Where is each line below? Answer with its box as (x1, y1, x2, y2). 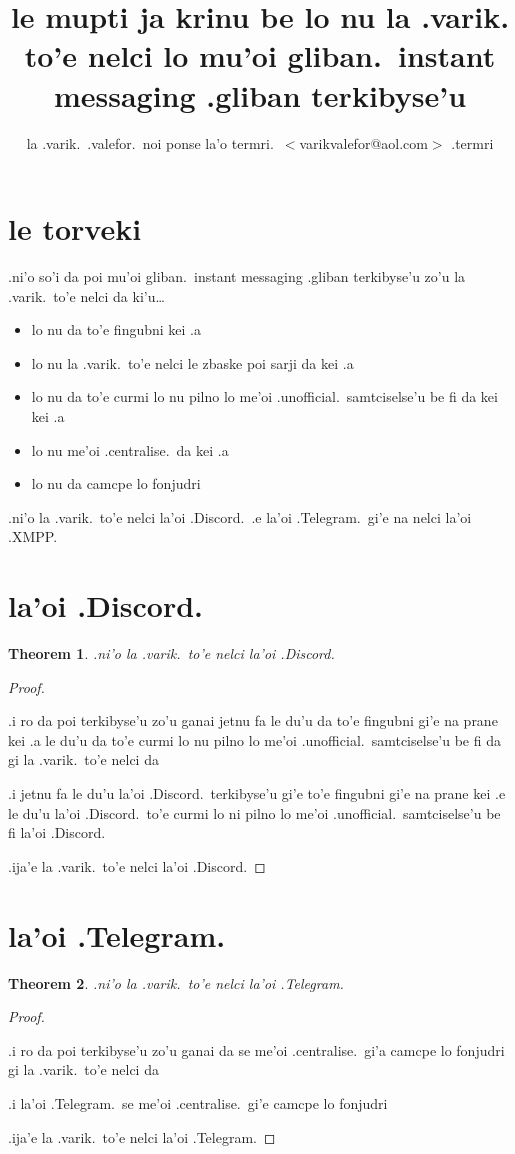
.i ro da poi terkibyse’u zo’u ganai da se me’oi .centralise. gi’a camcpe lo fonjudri (8, 1039, 505, 1060)
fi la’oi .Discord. (8, 822, 106, 843)
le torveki (8, 208, 142, 249)
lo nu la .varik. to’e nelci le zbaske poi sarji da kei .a (31, 352, 354, 373)
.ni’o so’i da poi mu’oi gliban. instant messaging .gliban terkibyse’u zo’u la (8, 266, 466, 287)
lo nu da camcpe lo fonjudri (31, 473, 201, 494)
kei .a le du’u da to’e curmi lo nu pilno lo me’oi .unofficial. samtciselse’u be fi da (8, 729, 501, 750)
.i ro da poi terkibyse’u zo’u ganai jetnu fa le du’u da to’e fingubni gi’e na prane (8, 710, 498, 731)
